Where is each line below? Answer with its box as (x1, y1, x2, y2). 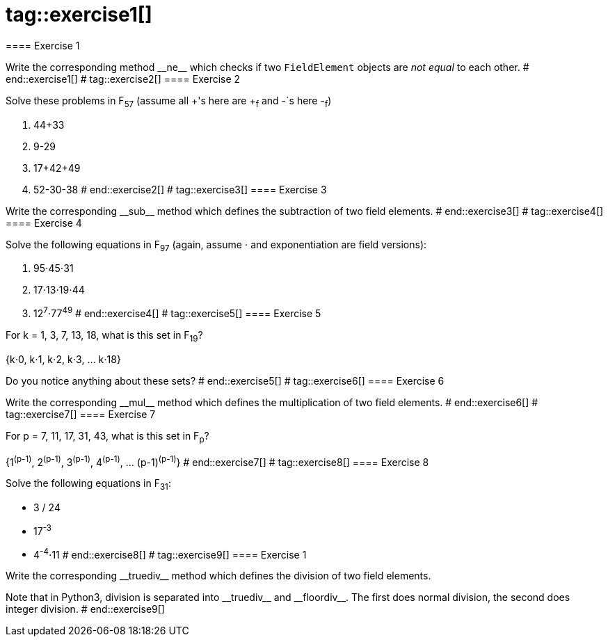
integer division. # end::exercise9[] (6, 603, 165, 616)
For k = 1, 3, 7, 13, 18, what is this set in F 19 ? (6, 329, 203, 344)
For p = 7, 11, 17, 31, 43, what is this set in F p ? (6, 429, 209, 444)
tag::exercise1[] (6, 3, 152, 26)
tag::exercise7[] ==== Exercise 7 (6, 408, 156, 420)
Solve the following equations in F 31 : (6, 477, 171, 492)
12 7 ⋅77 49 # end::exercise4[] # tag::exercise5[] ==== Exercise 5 (33, 305, 321, 319)
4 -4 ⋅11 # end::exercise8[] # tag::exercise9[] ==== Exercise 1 (33, 546, 307, 561)
